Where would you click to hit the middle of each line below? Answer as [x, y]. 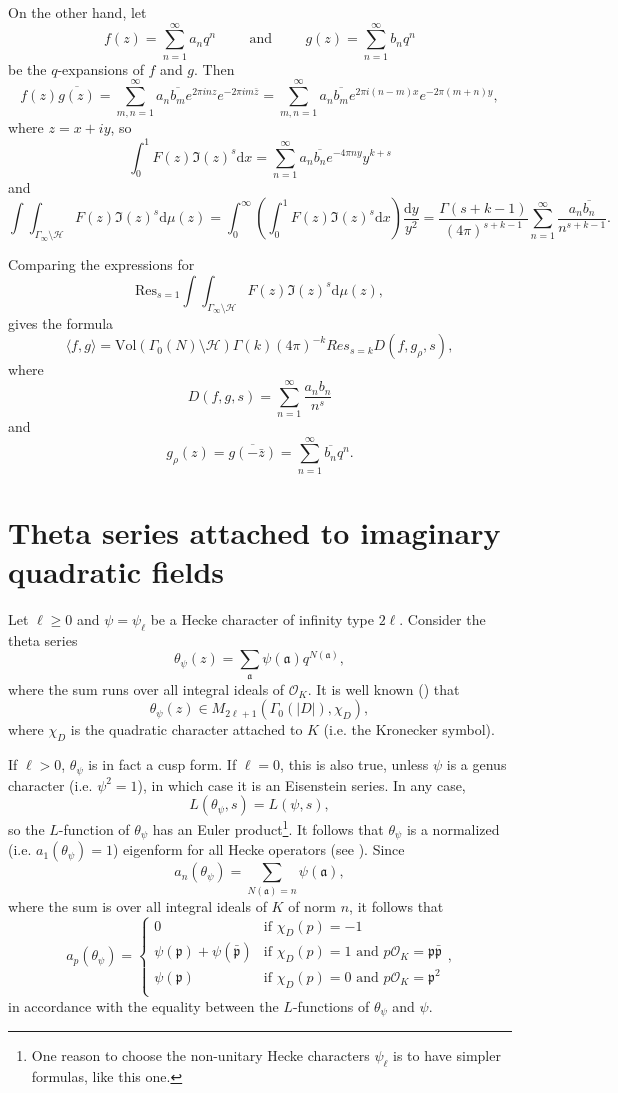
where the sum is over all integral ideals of [137, 905]
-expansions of [100, 68]
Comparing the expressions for [101, 264]
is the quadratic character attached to [186, 729]
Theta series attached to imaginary [254, 531]
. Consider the [442, 618]
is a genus [476, 764]
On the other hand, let [77, 12]
